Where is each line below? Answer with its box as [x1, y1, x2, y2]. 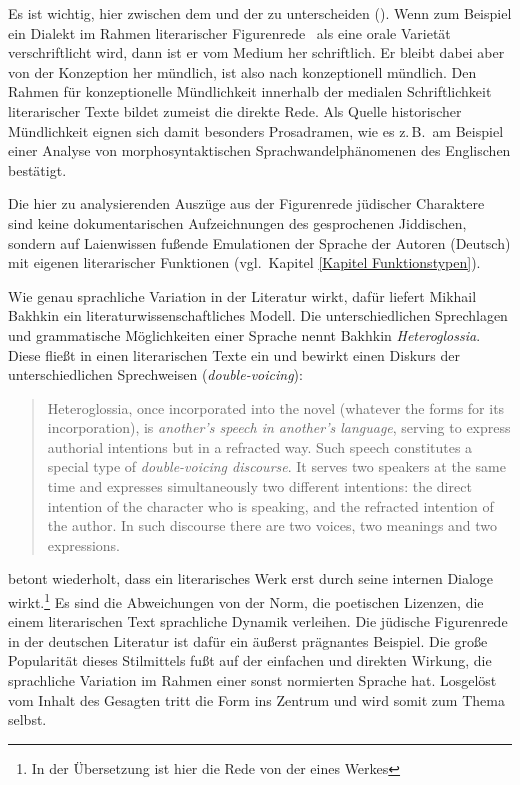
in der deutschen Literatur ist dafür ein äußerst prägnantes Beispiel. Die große [8, 630, 488, 651]
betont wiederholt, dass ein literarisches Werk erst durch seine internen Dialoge [8, 568, 494, 589]
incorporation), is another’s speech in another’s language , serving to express [47, 417, 511, 438]
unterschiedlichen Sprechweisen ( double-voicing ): [8, 364, 303, 385]
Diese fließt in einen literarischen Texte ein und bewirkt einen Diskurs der [8, 344, 461, 365]
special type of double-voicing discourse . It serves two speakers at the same [47, 456, 506, 477]
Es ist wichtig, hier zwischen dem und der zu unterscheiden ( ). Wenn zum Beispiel [8, 3, 512, 23]
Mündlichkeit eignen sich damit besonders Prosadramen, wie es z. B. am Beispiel [8, 120, 504, 141]
